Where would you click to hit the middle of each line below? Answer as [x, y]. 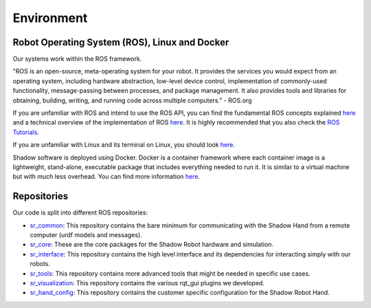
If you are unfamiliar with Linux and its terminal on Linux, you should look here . [124, 145]
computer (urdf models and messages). [86, 235]
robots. [40, 264]
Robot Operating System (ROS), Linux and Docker [121, 42]
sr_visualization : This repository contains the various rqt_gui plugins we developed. [147, 283]
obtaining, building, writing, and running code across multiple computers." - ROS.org [132, 100]
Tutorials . [26, 132]
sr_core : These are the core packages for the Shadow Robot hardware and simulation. [152, 245]
